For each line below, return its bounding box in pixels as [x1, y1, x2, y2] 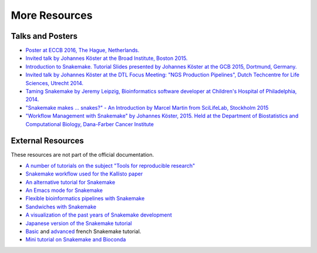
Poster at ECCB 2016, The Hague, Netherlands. [25, 47, 140, 54]
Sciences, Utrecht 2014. [25, 79, 83, 86]
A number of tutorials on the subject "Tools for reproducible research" [25, 162, 195, 169]
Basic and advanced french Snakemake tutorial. [25, 228, 141, 235]
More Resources [11, 9, 93, 22]
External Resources [11, 136, 85, 146]
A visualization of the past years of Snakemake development [25, 211, 173, 218]
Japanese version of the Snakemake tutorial [25, 220, 132, 227]
